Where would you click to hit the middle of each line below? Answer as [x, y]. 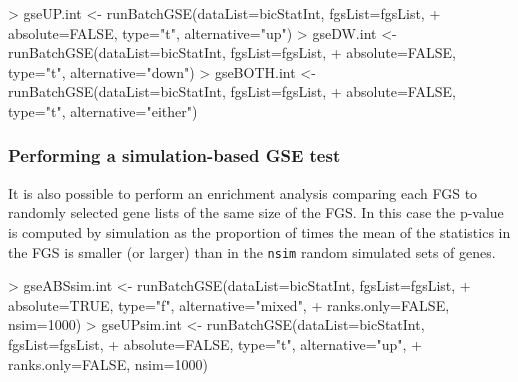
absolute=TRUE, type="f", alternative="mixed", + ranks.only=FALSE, [229, 304]
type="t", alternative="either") [103, 110]
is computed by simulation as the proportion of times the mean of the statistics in [259, 231]
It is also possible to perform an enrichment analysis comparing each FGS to [243, 192]
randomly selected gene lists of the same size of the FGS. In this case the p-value [256, 212]
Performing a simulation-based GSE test [174, 155]
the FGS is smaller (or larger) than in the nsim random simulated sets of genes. [252, 251]
